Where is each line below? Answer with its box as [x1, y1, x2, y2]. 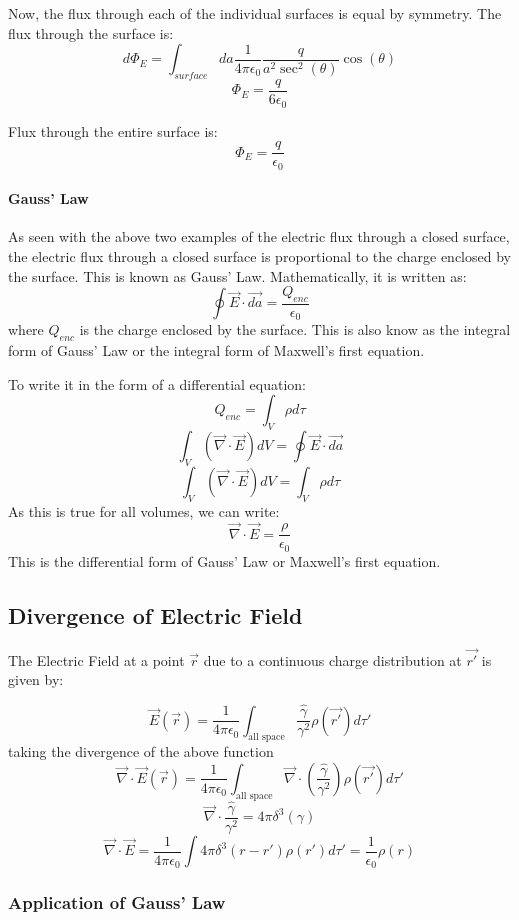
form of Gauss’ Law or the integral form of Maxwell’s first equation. [8, 340, 425, 361]
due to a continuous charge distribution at [203, 649, 462, 670]
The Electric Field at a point [8, 649, 185, 670]
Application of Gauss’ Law [8, 890, 226, 915]
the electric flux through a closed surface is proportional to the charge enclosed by [8, 246, 511, 266]
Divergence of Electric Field [8, 599, 303, 630]
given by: [8, 669, 64, 690]
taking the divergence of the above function [8, 741, 274, 762]
